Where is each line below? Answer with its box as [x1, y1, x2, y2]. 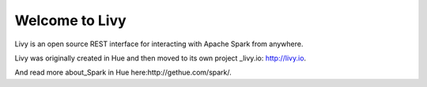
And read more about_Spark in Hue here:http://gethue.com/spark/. [14, 67, 232, 78]
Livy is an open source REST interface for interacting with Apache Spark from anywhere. [14, 39, 304, 49]
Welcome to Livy [14, 12, 127, 29]
